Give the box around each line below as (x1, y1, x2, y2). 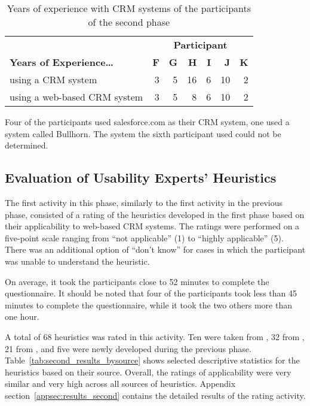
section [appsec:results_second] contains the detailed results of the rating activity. (5, 389, 306, 401)
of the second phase (88, 15, 170, 29)
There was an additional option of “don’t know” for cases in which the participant (5, 243, 306, 256)
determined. (5, 139, 48, 152)
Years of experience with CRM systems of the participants (7, 1, 251, 15)
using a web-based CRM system (10, 90, 143, 104)
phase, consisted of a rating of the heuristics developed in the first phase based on (5, 208, 305, 220)
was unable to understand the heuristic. (5, 254, 150, 267)
